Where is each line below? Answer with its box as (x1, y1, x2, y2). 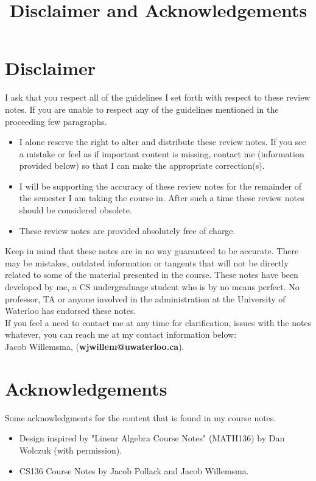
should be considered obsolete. (19, 204, 132, 216)
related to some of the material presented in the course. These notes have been (5, 268, 298, 281)
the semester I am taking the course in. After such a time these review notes (19, 191, 304, 204)
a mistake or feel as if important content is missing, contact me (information (19, 147, 304, 160)
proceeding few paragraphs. (5, 115, 107, 127)
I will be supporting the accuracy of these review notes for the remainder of (19, 179, 302, 192)
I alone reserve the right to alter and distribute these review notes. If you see (19, 135, 306, 148)
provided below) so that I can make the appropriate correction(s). (19, 159, 265, 172)
